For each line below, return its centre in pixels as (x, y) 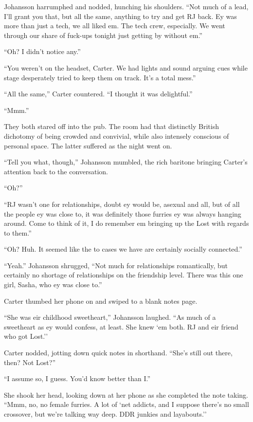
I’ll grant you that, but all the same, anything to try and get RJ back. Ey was (120, 16)
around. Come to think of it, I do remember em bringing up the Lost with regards (126, 223)
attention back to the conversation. (56, 171)
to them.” (18, 232)
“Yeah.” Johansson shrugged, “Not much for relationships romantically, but (116, 265)
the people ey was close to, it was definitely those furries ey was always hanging (123, 213)
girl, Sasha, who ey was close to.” (53, 284)
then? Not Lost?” (30, 362)
